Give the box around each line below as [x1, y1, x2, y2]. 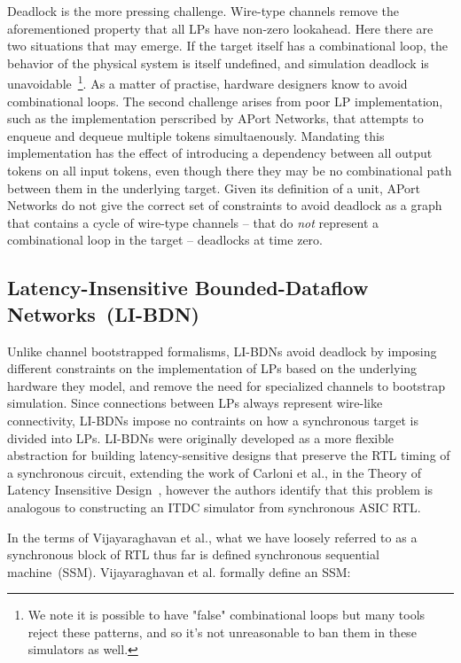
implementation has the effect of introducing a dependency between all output [7, 144, 433, 162]
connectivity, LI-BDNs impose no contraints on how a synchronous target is [7, 410, 418, 429]
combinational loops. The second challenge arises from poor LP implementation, [7, 91, 443, 110]
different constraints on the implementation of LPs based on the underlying [7, 359, 418, 378]
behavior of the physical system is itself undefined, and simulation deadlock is [7, 53, 429, 72]
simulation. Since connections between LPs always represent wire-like [7, 394, 383, 412]
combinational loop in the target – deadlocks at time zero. [7, 230, 323, 249]
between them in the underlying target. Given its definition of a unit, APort [7, 178, 421, 197]
